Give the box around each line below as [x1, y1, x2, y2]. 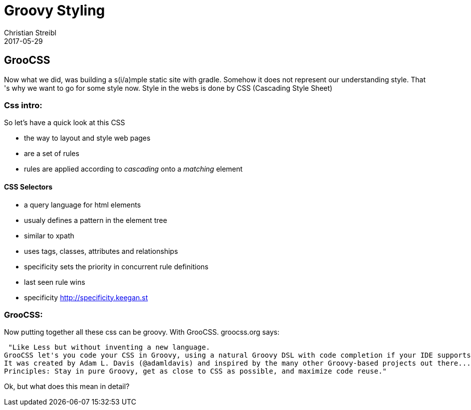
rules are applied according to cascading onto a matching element [24, 165, 243, 174]
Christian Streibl [4, 28, 56, 37]
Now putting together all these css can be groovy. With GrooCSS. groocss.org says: [4, 328, 279, 337]
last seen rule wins [24, 277, 85, 286]
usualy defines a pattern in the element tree [24, 215, 167, 224]
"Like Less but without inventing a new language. [8, 343, 211, 352]
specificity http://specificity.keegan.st [24, 293, 148, 302]
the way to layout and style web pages [24, 134, 151, 143]
